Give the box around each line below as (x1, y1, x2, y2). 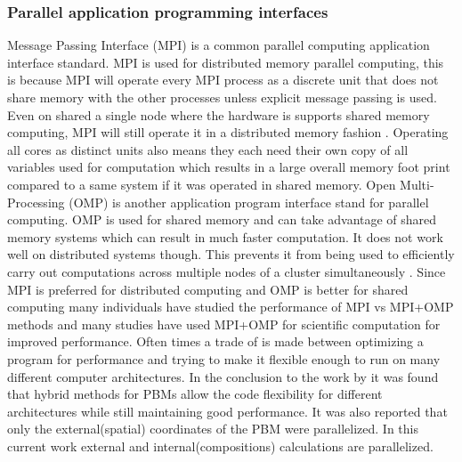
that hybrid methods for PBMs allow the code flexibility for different (7, 385, 383, 403)
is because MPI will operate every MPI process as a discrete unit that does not (7, 70, 439, 89)
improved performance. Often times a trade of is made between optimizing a (7, 332, 424, 351)
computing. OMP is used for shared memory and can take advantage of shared (7, 210, 437, 229)
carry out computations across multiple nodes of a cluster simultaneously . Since (7, 262, 446, 280)
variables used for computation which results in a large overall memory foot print (7, 158, 450, 176)
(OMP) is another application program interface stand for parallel (69, 192, 429, 211)
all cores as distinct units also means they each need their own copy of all (7, 140, 409, 158)
